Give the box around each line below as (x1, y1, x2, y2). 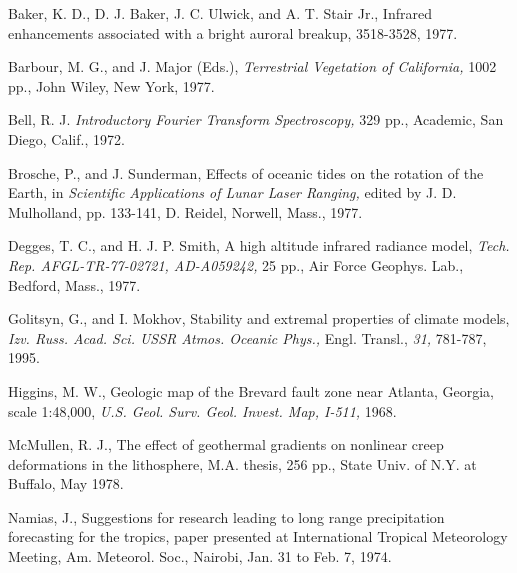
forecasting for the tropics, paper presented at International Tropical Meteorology (8, 526, 508, 547)
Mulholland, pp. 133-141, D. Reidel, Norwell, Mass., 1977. (8, 201, 363, 222)
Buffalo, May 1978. (8, 473, 124, 494)
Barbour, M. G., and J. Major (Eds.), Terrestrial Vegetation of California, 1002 (8, 56, 497, 77)
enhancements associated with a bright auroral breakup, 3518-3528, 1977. (8, 22, 458, 43)
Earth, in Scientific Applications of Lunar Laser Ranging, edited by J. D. (8, 182, 457, 203)
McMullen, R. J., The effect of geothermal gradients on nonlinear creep (8, 434, 444, 455)
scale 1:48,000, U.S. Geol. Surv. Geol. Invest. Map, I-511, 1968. (8, 400, 397, 421)
